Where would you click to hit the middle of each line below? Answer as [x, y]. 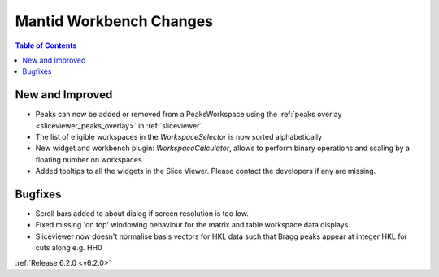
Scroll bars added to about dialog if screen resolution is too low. [142, 214]
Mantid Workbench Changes [114, 21]
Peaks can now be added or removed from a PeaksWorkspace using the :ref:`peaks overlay [189, 115]
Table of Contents [46, 45]
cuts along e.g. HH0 [69, 248]
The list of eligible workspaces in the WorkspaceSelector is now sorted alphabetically [179, 137]
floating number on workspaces [89, 159]
